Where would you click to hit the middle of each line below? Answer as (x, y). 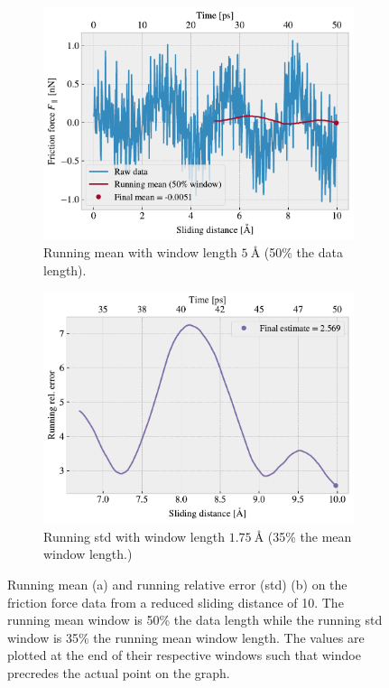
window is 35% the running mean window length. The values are (186, 637)
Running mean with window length (140, 252)
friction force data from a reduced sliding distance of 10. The (176, 602)
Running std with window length (134, 536)
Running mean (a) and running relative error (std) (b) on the (177, 585)
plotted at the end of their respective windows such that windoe (184, 655)
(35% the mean (310, 536)
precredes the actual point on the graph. (119, 673)
